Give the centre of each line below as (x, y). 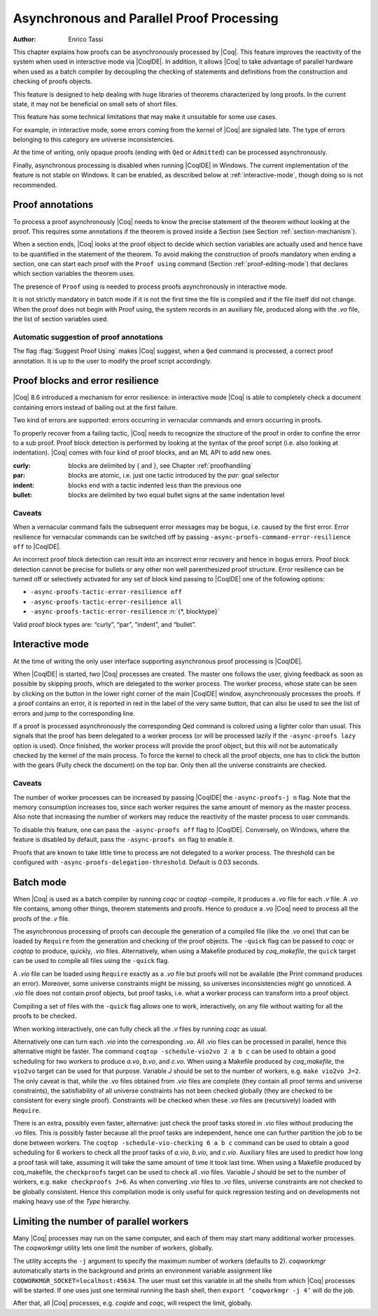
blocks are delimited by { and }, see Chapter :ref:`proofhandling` (161, 465)
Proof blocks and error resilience (86, 381)
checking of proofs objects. (52, 81)
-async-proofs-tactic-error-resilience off (106, 592)
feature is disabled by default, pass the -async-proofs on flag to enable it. (124, 840)
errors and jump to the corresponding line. (74, 713)
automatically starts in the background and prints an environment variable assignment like (142, 1270)
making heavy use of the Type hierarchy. (72, 1202)
